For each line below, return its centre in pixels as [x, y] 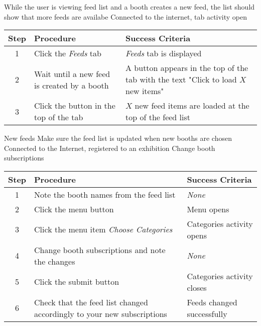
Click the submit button [77, 282]
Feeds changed [212, 302]
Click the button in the [75, 106]
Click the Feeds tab [68, 53]
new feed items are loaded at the [192, 106]
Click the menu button [74, 209]
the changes [55, 261]
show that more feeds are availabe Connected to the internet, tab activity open [126, 16]
